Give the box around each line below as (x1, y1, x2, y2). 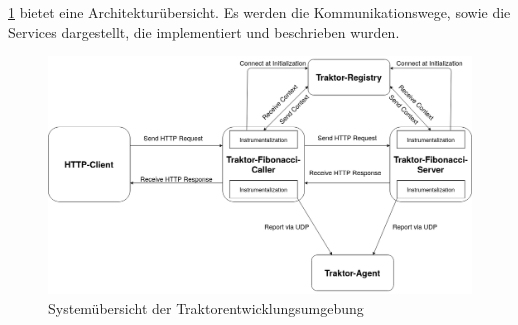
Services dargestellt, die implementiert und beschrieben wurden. (8, 21, 400, 42)
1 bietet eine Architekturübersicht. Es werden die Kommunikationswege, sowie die (8, 2, 511, 22)
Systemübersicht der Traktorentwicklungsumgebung (48, 297, 364, 318)
